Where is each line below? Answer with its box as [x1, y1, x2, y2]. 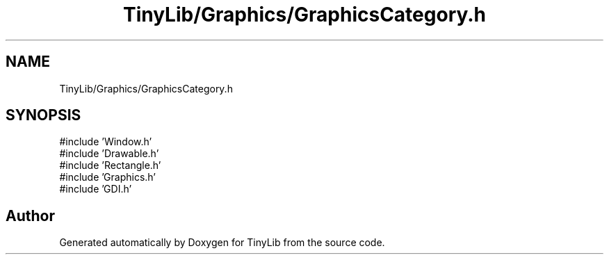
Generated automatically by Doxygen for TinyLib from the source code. [59, 236, 385, 249]
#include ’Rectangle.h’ [59, 159, 161, 172]
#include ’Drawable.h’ [59, 147, 159, 160]
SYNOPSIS [6, 106, 81, 124]
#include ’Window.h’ [59, 136, 152, 148]
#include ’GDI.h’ [59, 183, 132, 195]
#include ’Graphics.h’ [59, 171, 156, 184]
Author [6, 206, 55, 225]
